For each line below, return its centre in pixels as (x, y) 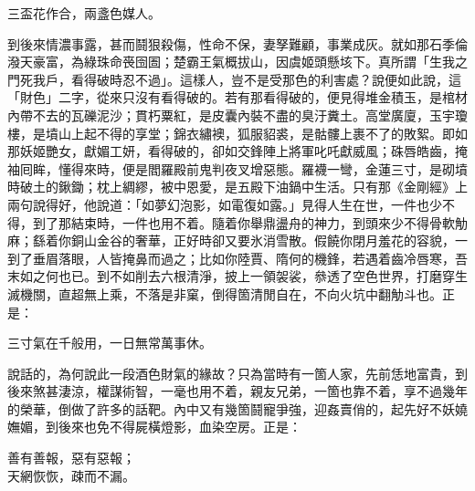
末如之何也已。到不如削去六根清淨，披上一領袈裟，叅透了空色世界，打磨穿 (231, 276)
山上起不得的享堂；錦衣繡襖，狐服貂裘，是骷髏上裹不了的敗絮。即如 (263, 133)
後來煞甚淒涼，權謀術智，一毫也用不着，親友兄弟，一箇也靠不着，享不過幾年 (237, 391)
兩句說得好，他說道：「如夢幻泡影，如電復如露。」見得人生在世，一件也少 (225, 204)
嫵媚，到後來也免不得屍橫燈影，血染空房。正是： (154, 427)
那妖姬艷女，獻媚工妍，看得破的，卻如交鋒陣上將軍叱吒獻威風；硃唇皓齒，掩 (237, 151)
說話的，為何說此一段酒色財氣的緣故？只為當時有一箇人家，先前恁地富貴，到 (237, 373)
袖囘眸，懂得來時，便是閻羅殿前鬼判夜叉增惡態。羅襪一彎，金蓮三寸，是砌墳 (237, 168)
